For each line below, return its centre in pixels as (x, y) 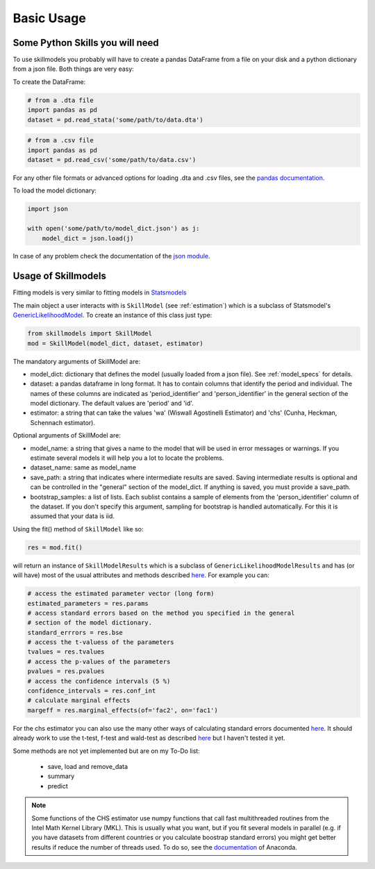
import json (48, 209)
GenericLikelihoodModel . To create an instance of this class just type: (112, 315)
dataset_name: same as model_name (83, 467)
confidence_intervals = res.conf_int (92, 691)
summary (61, 776)
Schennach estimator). (62, 422)
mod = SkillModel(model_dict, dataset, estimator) (116, 343)
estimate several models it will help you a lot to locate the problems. (127, 458)
